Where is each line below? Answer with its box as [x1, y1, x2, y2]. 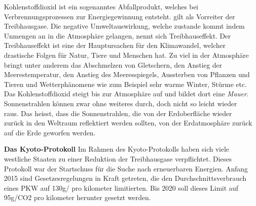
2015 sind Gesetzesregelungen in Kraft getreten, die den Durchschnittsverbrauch [4, 173, 247, 183]
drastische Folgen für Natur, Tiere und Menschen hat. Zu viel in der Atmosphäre [4, 49, 249, 60]
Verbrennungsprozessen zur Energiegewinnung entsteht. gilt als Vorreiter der [4, 11, 235, 21]
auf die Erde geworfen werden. [4, 127, 96, 137]
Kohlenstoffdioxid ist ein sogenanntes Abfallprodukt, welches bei [4, 1, 199, 11]
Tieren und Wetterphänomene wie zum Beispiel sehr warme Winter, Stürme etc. [4, 79, 247, 89]
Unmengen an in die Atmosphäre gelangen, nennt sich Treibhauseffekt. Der [4, 30, 231, 41]
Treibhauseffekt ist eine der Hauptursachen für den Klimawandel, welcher [4, 40, 226, 50]
